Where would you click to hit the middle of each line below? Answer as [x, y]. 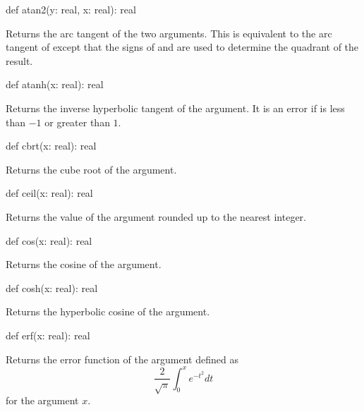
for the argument [42, 400]
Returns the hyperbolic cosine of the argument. [108, 311]
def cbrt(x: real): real [51, 146]
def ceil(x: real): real [49, 193]
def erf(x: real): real [48, 335]
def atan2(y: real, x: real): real [71, 9]
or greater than [77, 122]
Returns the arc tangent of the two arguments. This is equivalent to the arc [169, 33]
